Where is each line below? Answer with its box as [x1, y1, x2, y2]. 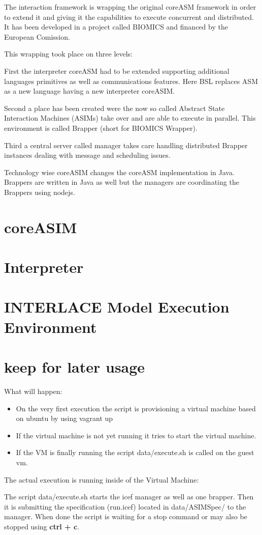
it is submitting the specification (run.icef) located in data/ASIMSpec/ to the [4, 501, 246, 512]
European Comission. [4, 31, 70, 42]
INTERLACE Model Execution [4, 296, 230, 317]
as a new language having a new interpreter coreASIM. [4, 86, 175, 96]
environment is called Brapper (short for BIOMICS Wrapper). [4, 122, 198, 133]
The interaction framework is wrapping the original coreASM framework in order [4, 2, 256, 12]
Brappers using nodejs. [4, 186, 75, 197]
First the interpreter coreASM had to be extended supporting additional [4, 65, 230, 76]
